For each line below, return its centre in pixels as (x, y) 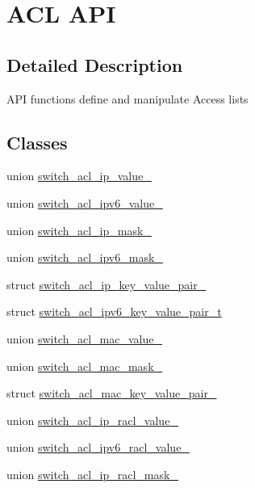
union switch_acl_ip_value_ (79, 176)
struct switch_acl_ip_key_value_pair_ (107, 284)
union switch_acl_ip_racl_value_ (92, 420)
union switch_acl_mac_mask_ (85, 366)
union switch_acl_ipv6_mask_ (85, 257)
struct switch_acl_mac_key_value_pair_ (112, 393)
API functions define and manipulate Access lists (127, 98)
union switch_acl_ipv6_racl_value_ (98, 447)
